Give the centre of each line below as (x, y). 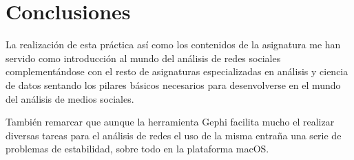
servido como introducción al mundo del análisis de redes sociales (143, 58)
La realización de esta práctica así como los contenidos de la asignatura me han (173, 44)
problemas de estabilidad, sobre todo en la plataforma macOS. (137, 149)
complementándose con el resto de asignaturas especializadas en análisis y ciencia (177, 71)
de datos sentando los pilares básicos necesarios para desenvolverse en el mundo (173, 84)
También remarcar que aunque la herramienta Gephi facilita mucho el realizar (170, 122)
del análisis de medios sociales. (70, 98)
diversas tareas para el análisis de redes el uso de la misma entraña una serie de (174, 135)
